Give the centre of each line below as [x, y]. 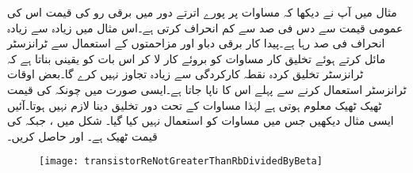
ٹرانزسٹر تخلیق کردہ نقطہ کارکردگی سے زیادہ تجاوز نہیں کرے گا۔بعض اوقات [185, 74]
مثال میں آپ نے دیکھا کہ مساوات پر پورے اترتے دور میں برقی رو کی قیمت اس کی [202, 12]
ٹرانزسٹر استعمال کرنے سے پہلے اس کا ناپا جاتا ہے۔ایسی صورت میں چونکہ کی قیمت [207, 89]
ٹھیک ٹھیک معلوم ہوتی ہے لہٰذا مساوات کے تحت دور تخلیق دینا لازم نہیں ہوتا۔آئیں [195, 105]
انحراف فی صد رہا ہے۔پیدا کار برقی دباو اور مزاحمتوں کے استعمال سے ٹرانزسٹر [196, 43]
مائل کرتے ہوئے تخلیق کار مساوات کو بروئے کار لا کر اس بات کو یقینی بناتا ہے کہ [197, 58]
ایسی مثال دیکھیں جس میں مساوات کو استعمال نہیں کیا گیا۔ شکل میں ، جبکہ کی [201, 120]
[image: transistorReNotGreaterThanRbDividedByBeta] [181, 162]
